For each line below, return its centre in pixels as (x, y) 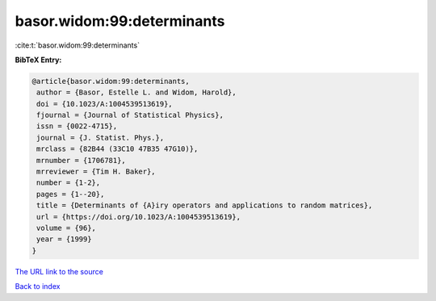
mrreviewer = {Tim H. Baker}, (96, 172)
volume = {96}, (67, 228)
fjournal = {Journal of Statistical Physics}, (130, 115)
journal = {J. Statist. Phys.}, (101, 138)
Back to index (38, 286)
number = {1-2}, (69, 183)
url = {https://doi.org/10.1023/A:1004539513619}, (139, 217)
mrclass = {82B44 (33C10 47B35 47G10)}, (117, 149)
